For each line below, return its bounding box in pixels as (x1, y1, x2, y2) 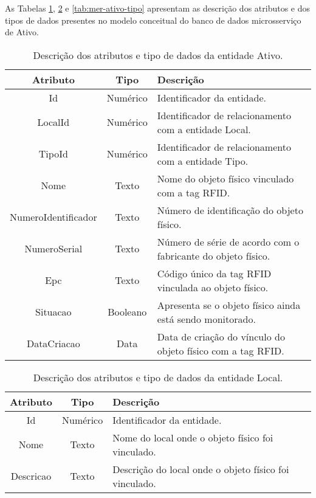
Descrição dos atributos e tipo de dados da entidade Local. (33, 370, 283, 384)
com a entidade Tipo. (157, 153, 249, 168)
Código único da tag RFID (157, 266, 272, 280)
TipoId (38, 147, 68, 161)
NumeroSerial (24, 241, 83, 256)
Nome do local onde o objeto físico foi (112, 430, 273, 444)
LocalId (37, 115, 70, 130)
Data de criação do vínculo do (157, 329, 285, 344)
